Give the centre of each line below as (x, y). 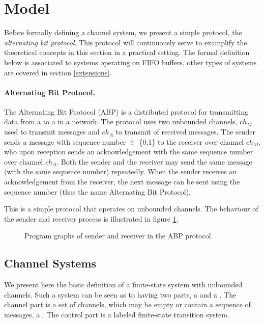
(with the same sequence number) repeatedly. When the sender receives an (120, 171)
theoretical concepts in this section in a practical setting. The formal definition (127, 52)
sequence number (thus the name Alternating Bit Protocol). (97, 191)
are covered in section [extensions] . (58, 72)
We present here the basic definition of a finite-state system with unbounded (123, 285)
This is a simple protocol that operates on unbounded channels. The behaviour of (131, 209)
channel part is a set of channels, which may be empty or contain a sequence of (127, 304)
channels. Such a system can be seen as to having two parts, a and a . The (120, 294)
